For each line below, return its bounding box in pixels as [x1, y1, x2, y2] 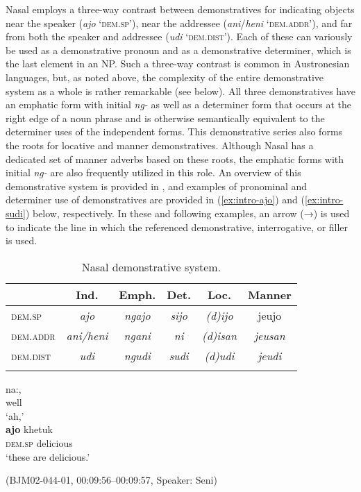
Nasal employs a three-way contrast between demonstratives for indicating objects [6, 2, 355, 16]
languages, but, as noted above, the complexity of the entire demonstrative [6, 69, 324, 84]
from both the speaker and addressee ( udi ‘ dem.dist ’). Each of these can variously [6, 29, 353, 44]
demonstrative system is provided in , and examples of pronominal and [6, 178, 308, 193]
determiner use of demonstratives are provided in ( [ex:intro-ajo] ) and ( [6, 192, 305, 207]
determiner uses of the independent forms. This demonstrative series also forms [6, 124, 343, 139]
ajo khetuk [6, 422, 53, 436]
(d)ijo [205, 307, 233, 323]
